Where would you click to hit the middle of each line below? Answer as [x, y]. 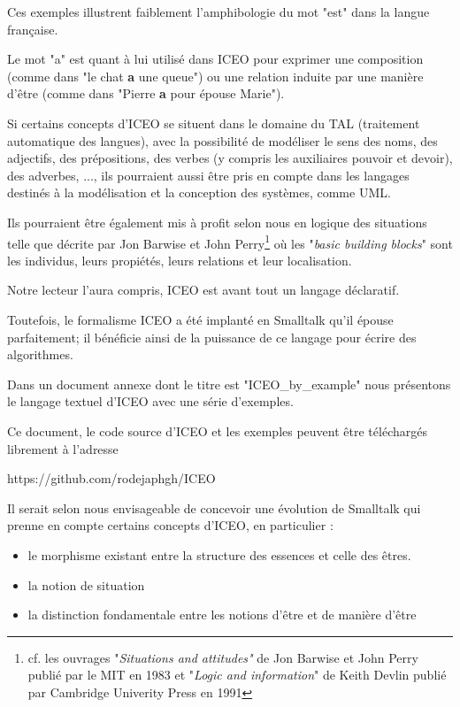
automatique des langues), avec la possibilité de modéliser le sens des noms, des [222, 140]
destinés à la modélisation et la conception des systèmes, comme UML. [199, 192]
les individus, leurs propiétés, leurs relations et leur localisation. [180, 260]
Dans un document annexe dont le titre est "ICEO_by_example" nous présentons [229, 384]
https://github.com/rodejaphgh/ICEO [111, 478]
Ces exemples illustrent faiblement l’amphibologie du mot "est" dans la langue [218, 12]
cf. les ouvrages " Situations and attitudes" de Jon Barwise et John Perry [223, 657]
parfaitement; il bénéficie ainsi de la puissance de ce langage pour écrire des [212, 337]
